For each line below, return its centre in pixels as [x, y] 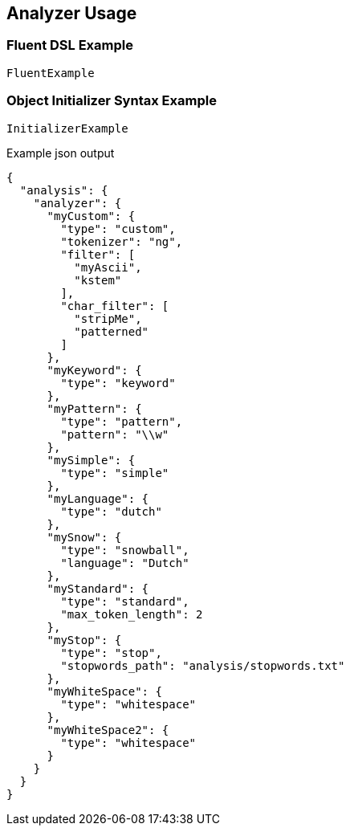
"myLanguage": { [98, 498]
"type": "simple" [115, 473]
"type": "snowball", [125, 550]
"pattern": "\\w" [115, 434]
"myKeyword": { [94, 370]
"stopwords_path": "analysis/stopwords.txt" [203, 665]
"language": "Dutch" [125, 563]
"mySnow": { [84, 537]
